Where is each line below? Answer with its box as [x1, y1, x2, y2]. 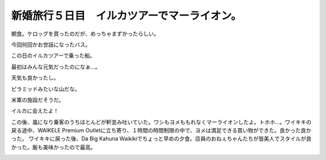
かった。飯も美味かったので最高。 [11, 143, 96, 150]
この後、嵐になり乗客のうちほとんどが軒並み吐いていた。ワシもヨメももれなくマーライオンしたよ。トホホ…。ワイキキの [11, 118, 312, 126]
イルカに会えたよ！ [11, 107, 59, 114]
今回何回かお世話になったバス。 [11, 41, 91, 48]
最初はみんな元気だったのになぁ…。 [11, 63, 101, 70]
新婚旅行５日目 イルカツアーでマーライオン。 [11, 9, 242, 22]
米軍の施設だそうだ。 [11, 96, 65, 103]
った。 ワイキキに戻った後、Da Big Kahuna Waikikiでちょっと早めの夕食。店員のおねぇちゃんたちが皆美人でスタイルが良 [11, 135, 312, 143]
